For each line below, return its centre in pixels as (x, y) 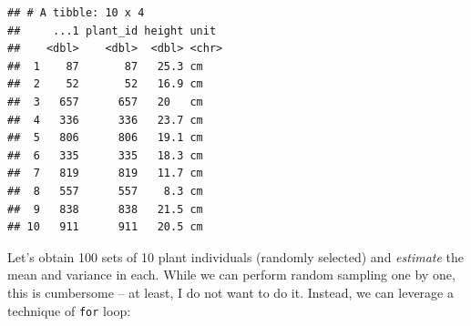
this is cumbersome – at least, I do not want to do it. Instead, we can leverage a (230, 292)
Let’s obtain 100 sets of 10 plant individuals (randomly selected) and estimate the (235, 256)
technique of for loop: (69, 310)
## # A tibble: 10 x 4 (76, 13)
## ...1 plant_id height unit (112, 31)
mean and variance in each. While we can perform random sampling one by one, (231, 275)
